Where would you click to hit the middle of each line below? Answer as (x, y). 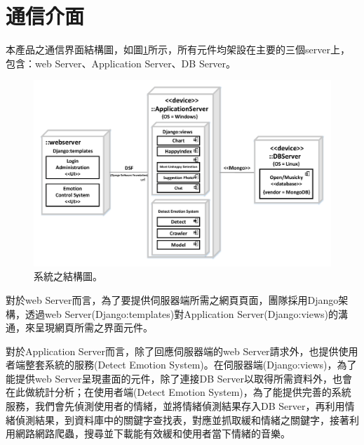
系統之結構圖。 (68, 276)
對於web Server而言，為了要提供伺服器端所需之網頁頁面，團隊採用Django (172, 299)
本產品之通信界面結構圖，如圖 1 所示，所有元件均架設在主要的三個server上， (178, 49)
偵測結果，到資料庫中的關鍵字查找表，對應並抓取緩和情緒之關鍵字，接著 (182, 419)
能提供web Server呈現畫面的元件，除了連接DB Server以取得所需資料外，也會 (179, 378)
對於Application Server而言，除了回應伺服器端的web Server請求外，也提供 (172, 351)
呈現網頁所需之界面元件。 (94, 327)
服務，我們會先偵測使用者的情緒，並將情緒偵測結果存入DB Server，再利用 (175, 406)
